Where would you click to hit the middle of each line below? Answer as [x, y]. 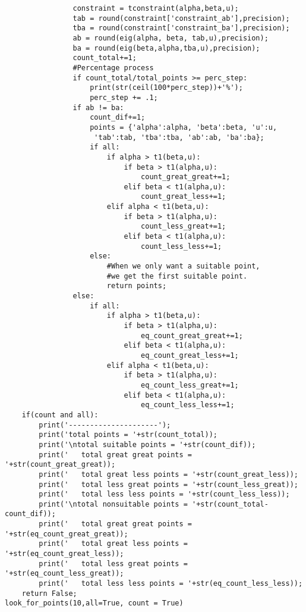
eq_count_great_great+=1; [192, 335]
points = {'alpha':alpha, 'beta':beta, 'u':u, [184, 127]
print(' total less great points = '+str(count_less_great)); [168, 484]
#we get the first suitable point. [177, 276]
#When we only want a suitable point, [183, 266]
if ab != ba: [98, 107]
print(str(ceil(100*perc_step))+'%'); [166, 88]
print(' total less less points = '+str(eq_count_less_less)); [171, 584]
